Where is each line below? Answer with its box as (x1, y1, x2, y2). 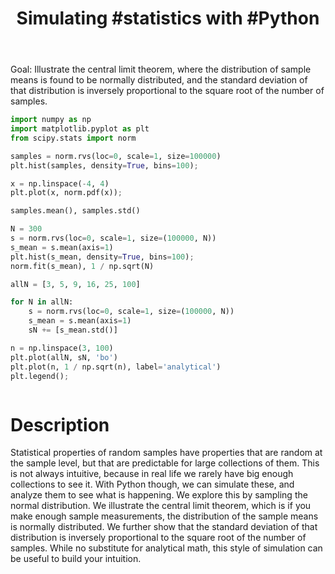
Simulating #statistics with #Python (16, 7, 320, 30)
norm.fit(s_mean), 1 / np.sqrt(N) (10, 261, 155, 271)
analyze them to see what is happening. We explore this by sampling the (10, 489, 308, 501)
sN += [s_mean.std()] (28, 325, 118, 336)
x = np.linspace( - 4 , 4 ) (10, 178, 110, 189)
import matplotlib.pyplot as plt (10, 124, 150, 134)
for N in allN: (10, 297, 74, 307)
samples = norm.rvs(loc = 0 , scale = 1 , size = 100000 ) (10, 151, 222, 161)
